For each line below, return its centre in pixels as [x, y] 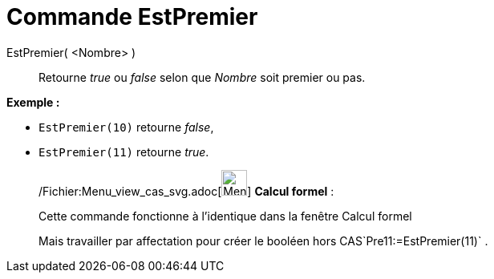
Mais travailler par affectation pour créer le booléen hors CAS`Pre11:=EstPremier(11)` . [263, 241]
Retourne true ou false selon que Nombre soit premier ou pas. [202, 77]
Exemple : [33, 102]
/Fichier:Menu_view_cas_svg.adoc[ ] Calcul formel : [186, 191]
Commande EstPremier [132, 17]
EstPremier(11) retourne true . [124, 152]
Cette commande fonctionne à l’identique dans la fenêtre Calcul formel [225, 216]
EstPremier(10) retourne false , [126, 127]
